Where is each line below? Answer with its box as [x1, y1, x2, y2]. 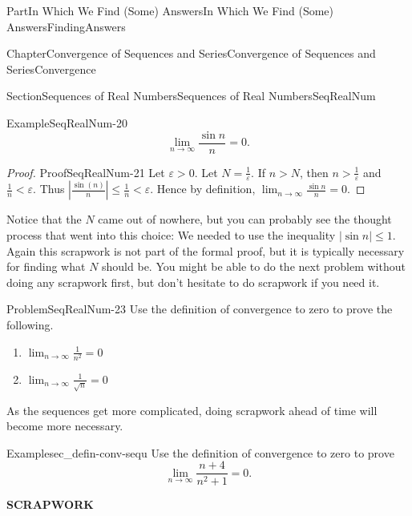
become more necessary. [6, 417, 123, 434]
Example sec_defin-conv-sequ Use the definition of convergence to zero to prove [6, 444, 394, 461]
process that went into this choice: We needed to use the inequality [6, 227, 336, 244]
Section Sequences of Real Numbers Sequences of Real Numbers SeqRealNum [6, 87, 376, 104]
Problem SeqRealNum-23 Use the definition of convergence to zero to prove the [6, 300, 393, 317]
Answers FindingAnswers [6, 18, 126, 34]
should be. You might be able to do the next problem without [102, 258, 406, 275]
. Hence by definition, [150, 180, 256, 197]
